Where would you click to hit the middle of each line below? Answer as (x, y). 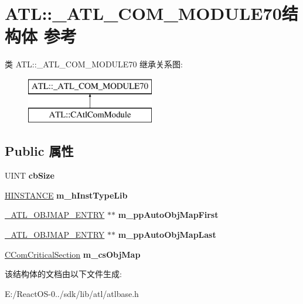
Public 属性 (39, 151)
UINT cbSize (30, 175)
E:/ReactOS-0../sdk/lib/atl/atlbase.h (72, 293)
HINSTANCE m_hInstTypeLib (66, 195)
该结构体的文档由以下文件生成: (63, 274)
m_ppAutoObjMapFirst (168, 215)
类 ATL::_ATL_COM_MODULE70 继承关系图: (94, 64)
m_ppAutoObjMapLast (167, 235)
